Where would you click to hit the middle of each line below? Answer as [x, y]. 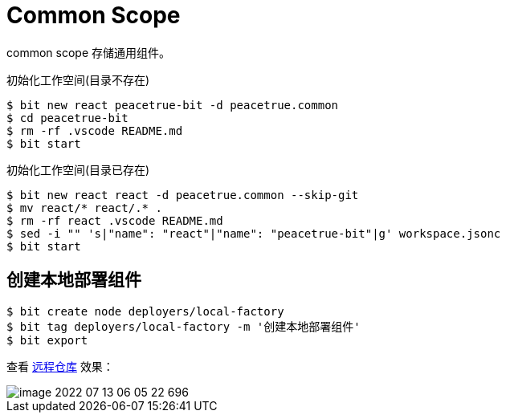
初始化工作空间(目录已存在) [78, 169]
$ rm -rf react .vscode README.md [115, 220]
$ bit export [47, 340]
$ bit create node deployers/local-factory [145, 311]
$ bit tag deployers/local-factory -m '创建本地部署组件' [184, 326]
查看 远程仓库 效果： [60, 366]
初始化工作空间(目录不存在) [78, 79]
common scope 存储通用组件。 [88, 52]
